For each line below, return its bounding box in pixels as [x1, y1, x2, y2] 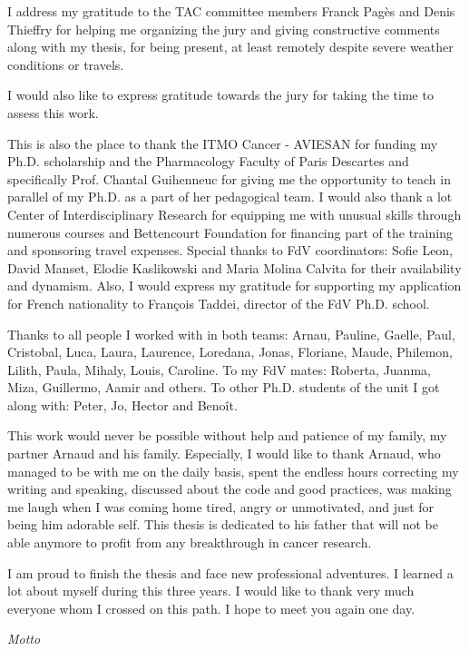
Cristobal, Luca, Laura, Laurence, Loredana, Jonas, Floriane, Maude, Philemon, [7, 342, 453, 361]
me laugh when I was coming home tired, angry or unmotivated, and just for [7, 497, 435, 516]
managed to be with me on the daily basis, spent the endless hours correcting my [7, 461, 459, 480]
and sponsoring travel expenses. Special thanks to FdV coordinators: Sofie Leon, [7, 241, 454, 260]
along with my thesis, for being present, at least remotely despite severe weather [7, 37, 454, 56]
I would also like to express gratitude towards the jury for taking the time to [7, 85, 434, 104]
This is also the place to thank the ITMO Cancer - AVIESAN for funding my [7, 133, 438, 153]
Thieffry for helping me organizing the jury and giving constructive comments [7, 19, 440, 38]
